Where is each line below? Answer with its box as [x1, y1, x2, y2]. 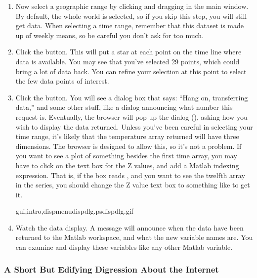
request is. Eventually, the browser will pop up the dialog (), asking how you [15, 111, 248, 122]
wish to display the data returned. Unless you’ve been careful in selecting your [15, 121, 253, 132]
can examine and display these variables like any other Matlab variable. [15, 242, 233, 252]
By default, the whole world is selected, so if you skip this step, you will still [15, 10, 247, 21]
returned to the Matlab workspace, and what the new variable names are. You [15, 232, 253, 242]
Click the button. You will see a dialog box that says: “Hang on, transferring [15, 92, 248, 102]
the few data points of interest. [15, 76, 109, 86]
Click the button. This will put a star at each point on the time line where [15, 46, 242, 57]
